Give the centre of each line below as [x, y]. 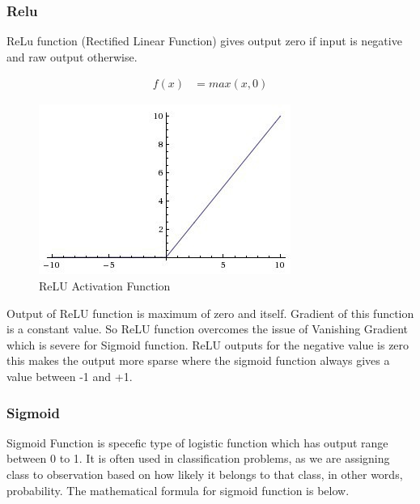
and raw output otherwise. [72, 56]
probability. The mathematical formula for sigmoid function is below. [178, 490]
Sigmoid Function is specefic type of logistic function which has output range [197, 442]
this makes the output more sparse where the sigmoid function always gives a [198, 360]
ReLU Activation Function [105, 286]
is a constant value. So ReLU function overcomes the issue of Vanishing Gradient [208, 329]
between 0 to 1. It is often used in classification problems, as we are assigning [198, 458]
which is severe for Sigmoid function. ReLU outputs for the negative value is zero [208, 344]
